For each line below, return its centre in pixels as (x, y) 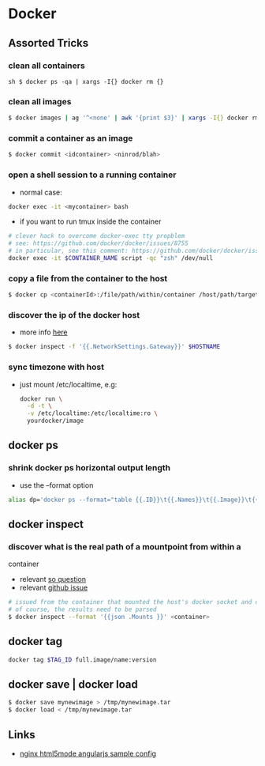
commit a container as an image (71, 138)
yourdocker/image (56, 421)
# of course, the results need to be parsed (82, 609)
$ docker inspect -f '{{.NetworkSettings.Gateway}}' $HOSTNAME (114, 347)
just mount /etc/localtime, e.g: (68, 384)
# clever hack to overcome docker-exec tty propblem (97, 236)
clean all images (40, 101)
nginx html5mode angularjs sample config (88, 753)
